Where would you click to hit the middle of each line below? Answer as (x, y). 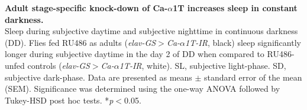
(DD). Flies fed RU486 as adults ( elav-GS (80, 42)
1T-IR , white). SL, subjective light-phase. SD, (203, 65)
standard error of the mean (253, 77)
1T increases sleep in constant (235, 8)
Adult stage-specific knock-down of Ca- (86, 8)
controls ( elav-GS (59, 65)
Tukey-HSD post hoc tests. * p (59, 100)
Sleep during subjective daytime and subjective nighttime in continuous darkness (151, 31)
